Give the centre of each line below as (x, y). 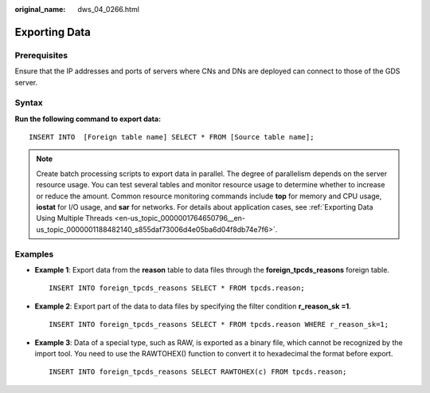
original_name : (40, 9)
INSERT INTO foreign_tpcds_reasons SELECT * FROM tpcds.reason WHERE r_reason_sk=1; (219, 324)
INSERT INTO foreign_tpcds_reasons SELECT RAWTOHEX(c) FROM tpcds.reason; (198, 372)
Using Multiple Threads (74, 218)
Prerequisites (41, 55)
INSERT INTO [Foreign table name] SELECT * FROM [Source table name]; (172, 137)
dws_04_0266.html (108, 9)
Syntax (29, 103)
